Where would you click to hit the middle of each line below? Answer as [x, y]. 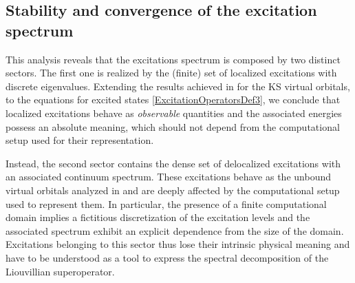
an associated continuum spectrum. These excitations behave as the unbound [168, 177]
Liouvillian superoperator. [60, 271]
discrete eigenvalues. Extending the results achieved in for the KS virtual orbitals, [178, 86]
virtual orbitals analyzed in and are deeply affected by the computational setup [173, 190]
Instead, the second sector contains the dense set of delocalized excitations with [173, 163]
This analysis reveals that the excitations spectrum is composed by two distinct [173, 59]
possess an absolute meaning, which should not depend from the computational [173, 126]
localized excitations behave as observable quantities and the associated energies [174, 113]
